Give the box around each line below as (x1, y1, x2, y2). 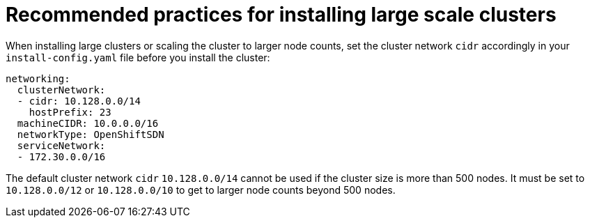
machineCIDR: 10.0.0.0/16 (17, 117, 159, 129)
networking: (6, 72, 70, 84)
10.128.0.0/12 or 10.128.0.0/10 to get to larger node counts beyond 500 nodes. (6, 183, 396, 196)
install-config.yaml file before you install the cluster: (6, 51, 270, 63)
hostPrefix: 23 (29, 106, 111, 118)
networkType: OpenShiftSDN (17, 128, 164, 140)
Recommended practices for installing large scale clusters (6, 3, 557, 26)
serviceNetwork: (17, 139, 106, 151)
